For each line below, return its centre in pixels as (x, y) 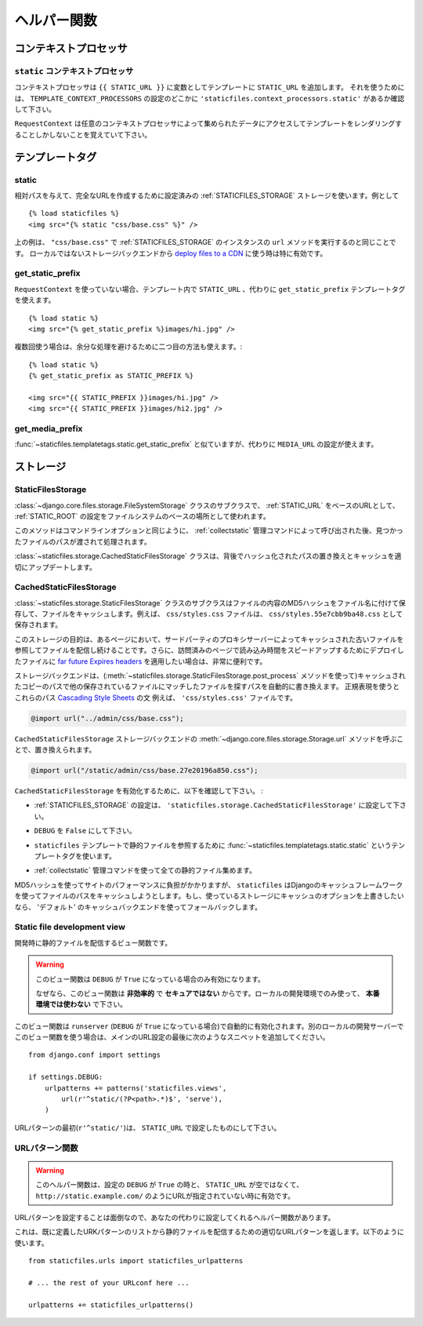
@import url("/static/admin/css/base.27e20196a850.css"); (145, 770)
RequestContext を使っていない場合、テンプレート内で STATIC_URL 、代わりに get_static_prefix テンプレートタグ (210, 289)
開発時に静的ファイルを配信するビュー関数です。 (93, 942)
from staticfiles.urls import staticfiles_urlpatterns (136, 1261)
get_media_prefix (49, 429)
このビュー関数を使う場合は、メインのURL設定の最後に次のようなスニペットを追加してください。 (172, 1037)
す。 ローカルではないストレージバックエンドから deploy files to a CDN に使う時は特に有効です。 (171, 253)
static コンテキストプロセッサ (74, 71)
